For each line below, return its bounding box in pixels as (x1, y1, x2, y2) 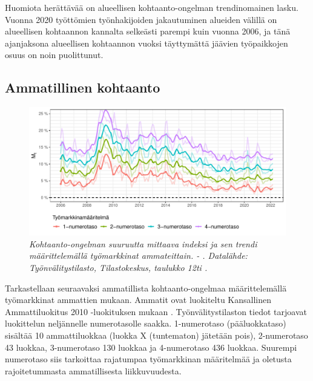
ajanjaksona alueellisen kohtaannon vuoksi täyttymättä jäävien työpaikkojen (5, 36, 288, 49)
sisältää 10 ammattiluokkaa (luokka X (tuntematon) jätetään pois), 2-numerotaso (5, 328, 308, 341)
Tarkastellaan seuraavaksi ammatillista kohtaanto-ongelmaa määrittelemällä (5, 281, 287, 294)
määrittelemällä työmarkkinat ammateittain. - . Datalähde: (29, 249, 248, 262)
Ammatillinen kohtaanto (5, 78, 160, 97)
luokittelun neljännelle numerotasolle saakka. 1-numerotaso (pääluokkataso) (5, 317, 286, 330)
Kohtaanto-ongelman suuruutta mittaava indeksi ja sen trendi (29, 237, 257, 250)
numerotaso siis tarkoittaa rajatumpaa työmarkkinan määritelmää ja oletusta (5, 353, 292, 365)
